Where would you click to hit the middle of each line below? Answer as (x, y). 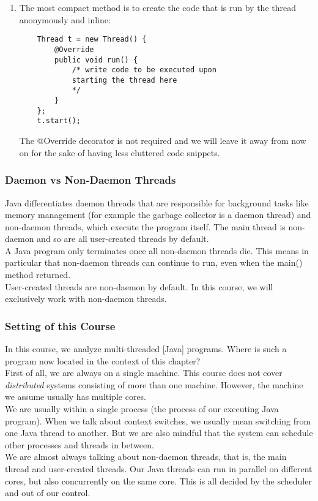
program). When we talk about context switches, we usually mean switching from (158, 420)
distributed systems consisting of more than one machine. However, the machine (154, 384)
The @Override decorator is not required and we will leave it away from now (163, 141)
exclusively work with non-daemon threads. (86, 299)
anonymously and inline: (65, 19)
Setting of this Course (60, 326)
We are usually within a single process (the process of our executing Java (142, 409)
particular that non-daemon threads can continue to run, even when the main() (154, 262)
